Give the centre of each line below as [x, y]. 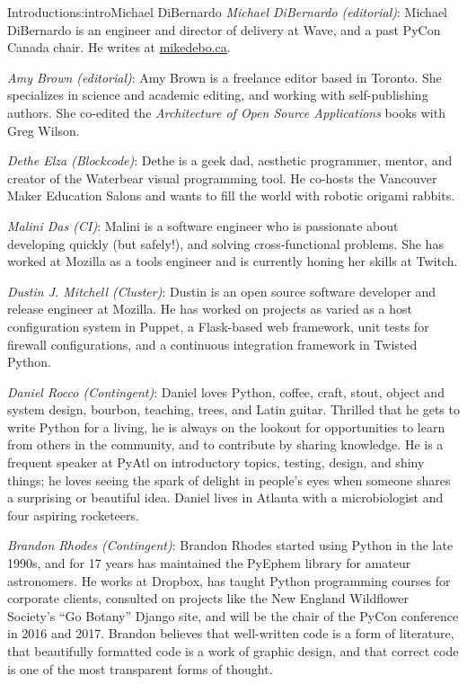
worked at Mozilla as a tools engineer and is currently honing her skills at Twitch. [233, 261]
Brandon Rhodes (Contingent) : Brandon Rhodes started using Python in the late [230, 545]
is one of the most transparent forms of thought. [140, 668]
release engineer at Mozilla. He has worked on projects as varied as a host [210, 309]
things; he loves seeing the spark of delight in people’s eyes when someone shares [229, 480]
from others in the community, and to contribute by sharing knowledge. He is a [225, 444]
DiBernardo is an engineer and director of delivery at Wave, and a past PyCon [224, 29]
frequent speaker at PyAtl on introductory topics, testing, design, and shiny [216, 462]
